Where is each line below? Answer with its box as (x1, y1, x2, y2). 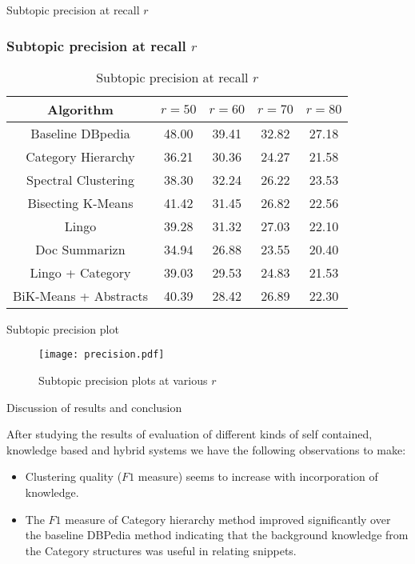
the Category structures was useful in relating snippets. (25, 542, 297, 558)
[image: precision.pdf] (38, 349, 165, 361)
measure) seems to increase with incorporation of (138, 468, 378, 485)
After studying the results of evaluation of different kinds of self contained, (6, 426, 373, 442)
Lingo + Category (30, 262, 131, 282)
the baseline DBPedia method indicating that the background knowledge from (25, 526, 409, 543)
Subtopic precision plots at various (38, 372, 208, 389)
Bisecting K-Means (27, 193, 134, 212)
